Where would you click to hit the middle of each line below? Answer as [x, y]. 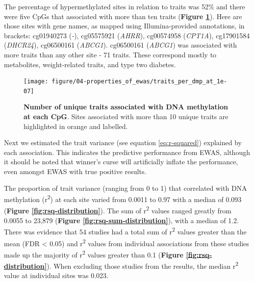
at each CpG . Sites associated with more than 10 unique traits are [126, 116]
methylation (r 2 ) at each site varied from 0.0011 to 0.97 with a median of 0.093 [123, 198]
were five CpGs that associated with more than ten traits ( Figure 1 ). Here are [123, 16]
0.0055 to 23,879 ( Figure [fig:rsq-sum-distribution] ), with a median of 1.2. [122, 220]
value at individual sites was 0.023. [56, 275]
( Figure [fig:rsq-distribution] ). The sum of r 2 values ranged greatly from [118, 210]
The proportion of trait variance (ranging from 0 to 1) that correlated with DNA [126, 188]
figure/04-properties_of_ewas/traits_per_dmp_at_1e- [140, 82]
